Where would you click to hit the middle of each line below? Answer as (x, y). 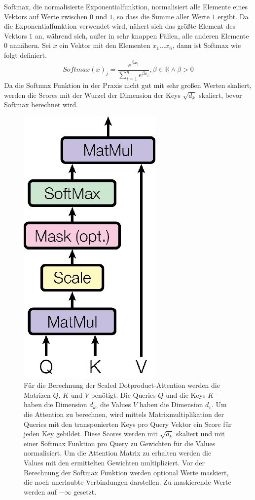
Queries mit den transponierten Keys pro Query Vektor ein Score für (128, 424)
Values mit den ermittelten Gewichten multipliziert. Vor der (114, 463)
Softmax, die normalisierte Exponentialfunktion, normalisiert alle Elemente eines (126, 6)
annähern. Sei (30, 45)
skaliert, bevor (220, 95)
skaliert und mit (200, 434)
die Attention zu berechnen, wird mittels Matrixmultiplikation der (124, 414)
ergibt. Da (233, 16)
